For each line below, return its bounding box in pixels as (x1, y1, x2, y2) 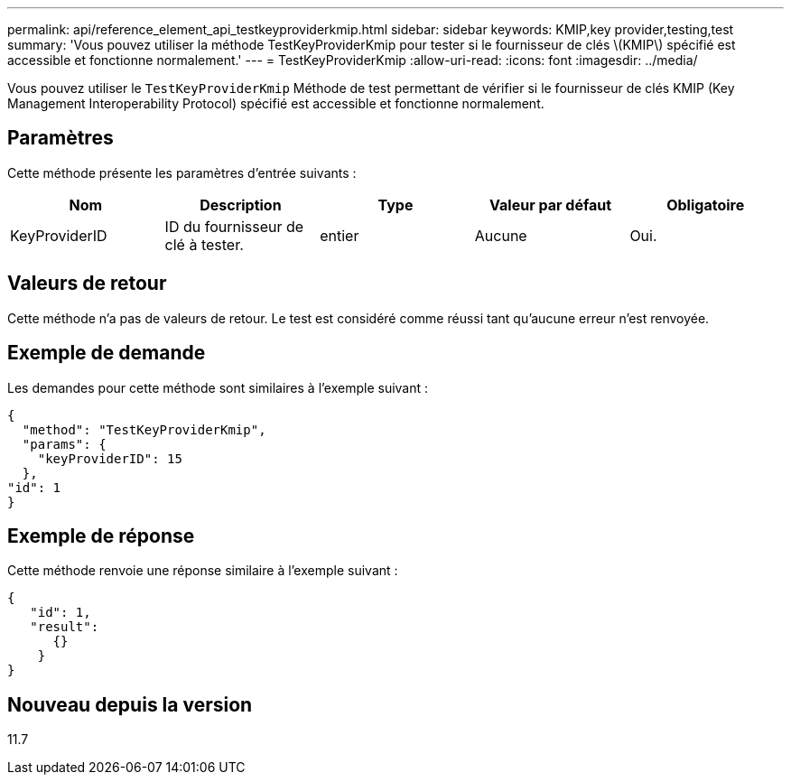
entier (320, 226, 359, 245)
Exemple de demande (7, 341, 206, 365)
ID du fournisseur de (164, 217, 304, 236)
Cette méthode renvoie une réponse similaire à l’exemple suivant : (7, 563, 398, 579)
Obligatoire (666, 195, 745, 214)
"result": (30, 619, 99, 635)
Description (200, 195, 282, 214)
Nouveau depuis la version (7, 693, 253, 716)
